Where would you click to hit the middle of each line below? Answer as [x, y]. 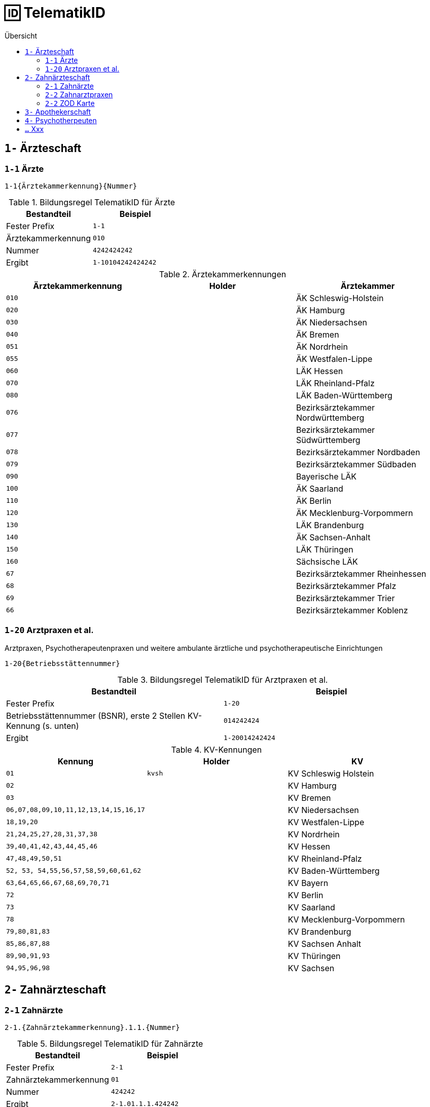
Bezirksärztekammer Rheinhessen [361, 574]
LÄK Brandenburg [330, 525]
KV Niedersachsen [323, 810]
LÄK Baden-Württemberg [344, 395]
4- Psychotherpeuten [61, 120]
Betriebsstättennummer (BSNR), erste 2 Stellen [96, 715]
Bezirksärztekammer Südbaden [356, 464]
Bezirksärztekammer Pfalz [346, 586]
